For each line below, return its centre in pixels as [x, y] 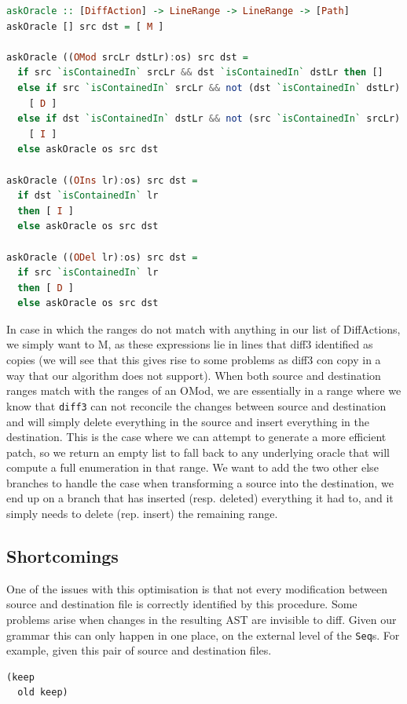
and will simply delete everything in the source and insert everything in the [188, 421]
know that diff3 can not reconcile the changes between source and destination [196, 405]
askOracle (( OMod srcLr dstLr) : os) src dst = [127, 57]
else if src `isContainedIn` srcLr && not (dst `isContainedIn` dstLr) [209, 88]
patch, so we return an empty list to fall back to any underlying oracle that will [198, 452]
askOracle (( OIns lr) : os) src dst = [102, 180]
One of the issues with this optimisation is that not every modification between [197, 588]
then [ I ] [46, 211]
